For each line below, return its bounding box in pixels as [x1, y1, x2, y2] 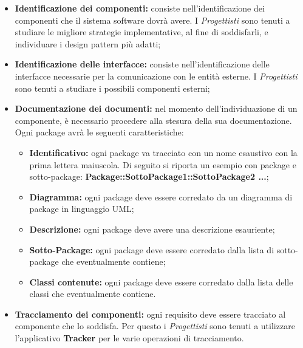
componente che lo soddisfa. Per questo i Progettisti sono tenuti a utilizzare [15, 319, 295, 332]
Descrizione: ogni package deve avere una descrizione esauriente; [29, 222, 275, 235]
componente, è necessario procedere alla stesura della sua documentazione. [15, 114, 292, 126]
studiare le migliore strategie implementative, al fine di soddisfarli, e [15, 26, 268, 38]
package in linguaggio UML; [29, 202, 134, 215]
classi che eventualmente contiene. [29, 287, 156, 300]
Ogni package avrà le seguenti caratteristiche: [15, 126, 184, 138]
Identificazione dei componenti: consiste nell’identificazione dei [15, 2, 265, 14]
